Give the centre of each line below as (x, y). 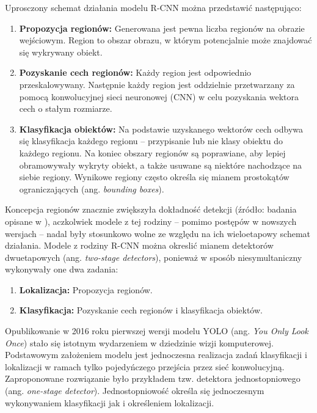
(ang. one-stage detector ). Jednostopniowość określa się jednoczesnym (135, 391)
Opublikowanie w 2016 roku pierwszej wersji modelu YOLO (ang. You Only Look (157, 331)
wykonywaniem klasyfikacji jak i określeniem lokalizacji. (110, 402)
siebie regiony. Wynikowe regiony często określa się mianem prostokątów (154, 177)
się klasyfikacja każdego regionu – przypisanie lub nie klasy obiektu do (151, 141)
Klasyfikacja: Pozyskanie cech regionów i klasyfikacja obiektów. (141, 310)
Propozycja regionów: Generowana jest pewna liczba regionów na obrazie (162, 28)
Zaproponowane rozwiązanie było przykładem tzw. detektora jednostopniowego (153, 378)
